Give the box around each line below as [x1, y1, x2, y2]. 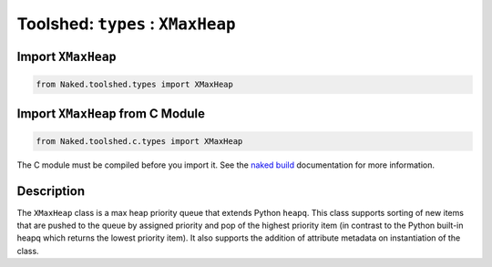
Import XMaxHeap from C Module [16, 106, 205, 121]
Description [16, 183, 86, 199]
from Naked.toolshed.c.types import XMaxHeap [36, 136, 243, 146]
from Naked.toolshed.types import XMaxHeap [36, 79, 234, 90]
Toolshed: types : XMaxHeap [16, 14, 236, 34]
